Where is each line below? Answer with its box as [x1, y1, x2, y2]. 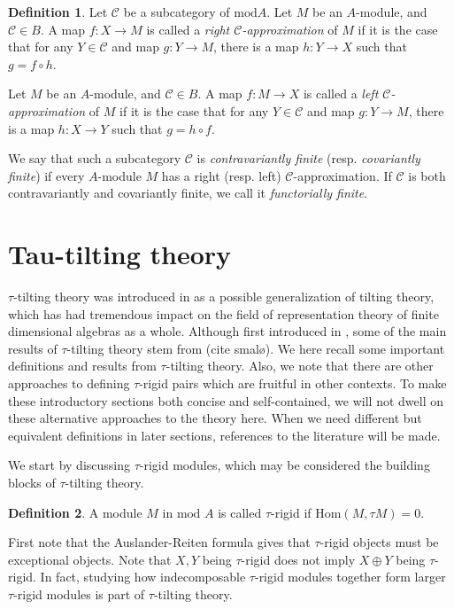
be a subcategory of [123, 3, 230, 20]
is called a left [303, 84, 379, 103]
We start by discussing [8, 456, 131, 474]
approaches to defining [8, 374, 130, 393]
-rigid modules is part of [13, 584, 145, 603]
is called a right [146, 20, 230, 38]
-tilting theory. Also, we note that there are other [165, 356, 434, 375]
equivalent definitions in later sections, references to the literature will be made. [8, 426, 441, 444]
